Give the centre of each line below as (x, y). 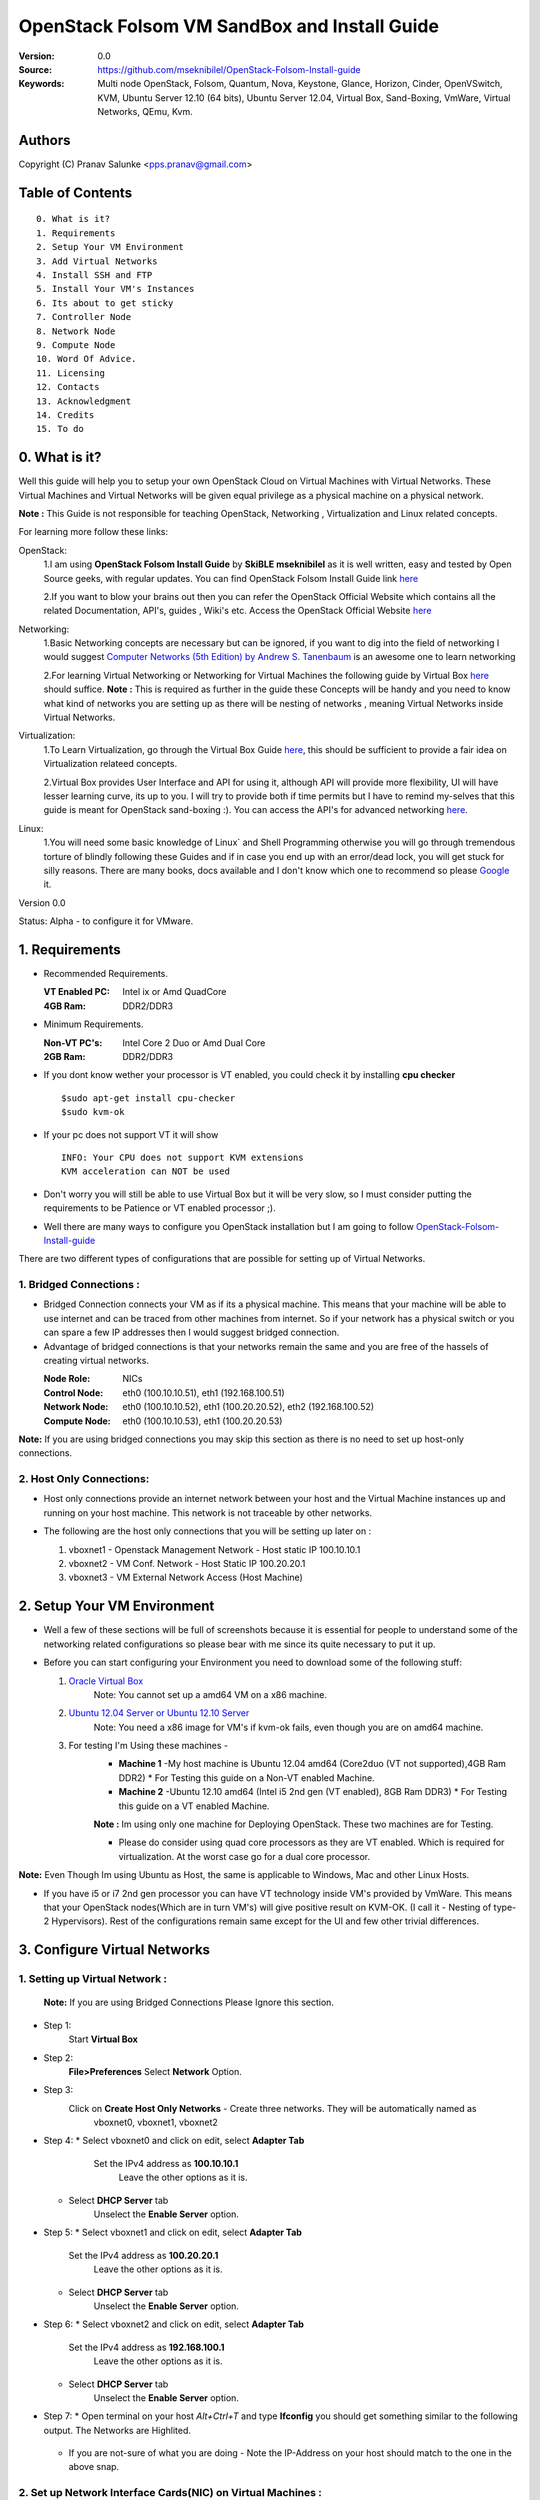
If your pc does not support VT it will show (131, 1134)
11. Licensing (70, 373)
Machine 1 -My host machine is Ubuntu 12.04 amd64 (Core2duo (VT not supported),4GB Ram (312, 1764)
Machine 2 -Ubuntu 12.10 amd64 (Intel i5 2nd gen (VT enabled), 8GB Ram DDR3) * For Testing (313, 1792)
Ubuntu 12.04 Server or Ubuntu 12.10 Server (159, 1713)
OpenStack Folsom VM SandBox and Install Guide (229, 26)
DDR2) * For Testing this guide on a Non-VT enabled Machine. (246, 1777)
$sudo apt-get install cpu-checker (148, 1098)
